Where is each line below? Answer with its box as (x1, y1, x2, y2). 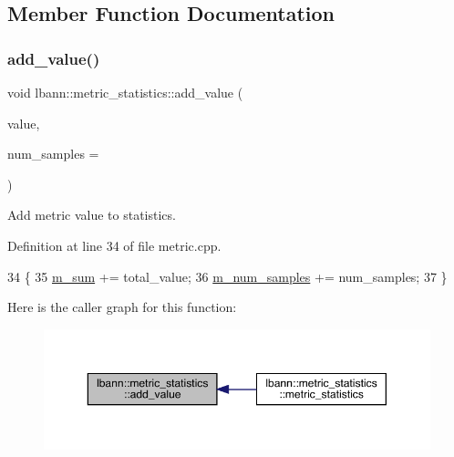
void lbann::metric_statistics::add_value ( (7, 83, 243, 101)
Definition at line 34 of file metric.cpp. (7, 235, 222, 254)
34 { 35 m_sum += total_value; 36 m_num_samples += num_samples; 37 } (7, 266, 448, 286)
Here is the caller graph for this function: (7, 297, 237, 317)
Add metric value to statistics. (7, 205, 176, 224)
